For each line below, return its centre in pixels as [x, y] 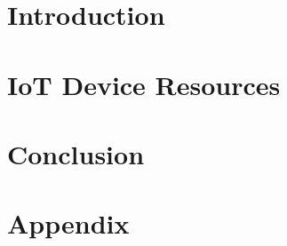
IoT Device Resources [144, 84]
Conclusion [76, 153]
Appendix [68, 223]
